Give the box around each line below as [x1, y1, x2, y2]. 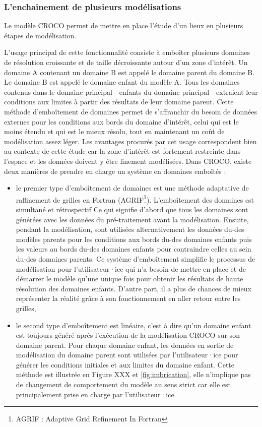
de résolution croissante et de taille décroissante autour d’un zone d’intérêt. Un [4, 57, 248, 67]
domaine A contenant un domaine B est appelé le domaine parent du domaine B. [4, 67, 255, 77]
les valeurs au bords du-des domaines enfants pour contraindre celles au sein [16, 243, 251, 254]
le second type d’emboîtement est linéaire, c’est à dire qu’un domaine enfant [16, 320, 251, 330]
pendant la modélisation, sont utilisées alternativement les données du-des [16, 224, 244, 234]
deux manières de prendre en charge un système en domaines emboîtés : [4, 165, 226, 176]
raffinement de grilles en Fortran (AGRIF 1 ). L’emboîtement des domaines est [16, 193, 254, 205]
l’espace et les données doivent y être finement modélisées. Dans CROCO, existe [4, 155, 252, 166]
